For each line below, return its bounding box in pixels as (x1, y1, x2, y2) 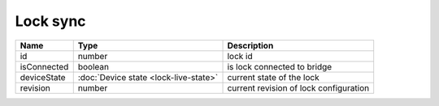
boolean (77, 61, 110, 72)
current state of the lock (227, 71, 320, 83)
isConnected (20, 61, 69, 72)
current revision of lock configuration (227, 82, 370, 93)
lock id (227, 50, 254, 61)
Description (227, 40, 274, 51)
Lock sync (15, 12, 86, 30)
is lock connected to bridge (227, 61, 333, 72)
